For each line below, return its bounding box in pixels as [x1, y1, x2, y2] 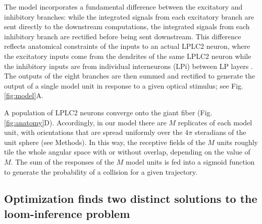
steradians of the [194, 127, 246, 137]
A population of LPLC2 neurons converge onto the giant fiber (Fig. [4, 107, 213, 117]
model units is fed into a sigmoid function [126, 156, 255, 167]
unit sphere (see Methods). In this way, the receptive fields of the [4, 136, 205, 147]
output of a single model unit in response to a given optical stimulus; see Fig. [4, 80, 243, 91]
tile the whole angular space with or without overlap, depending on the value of [4, 146, 250, 157]
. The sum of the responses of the [11, 156, 115, 167]
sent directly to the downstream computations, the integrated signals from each [4, 21, 250, 32]
